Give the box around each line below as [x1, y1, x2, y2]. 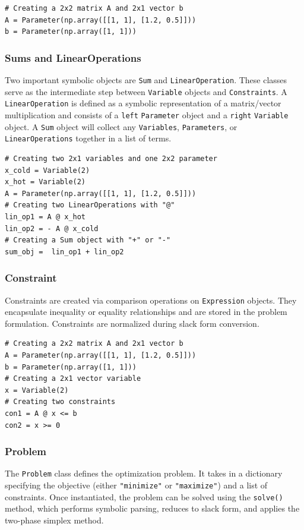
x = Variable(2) [5, 386, 69, 395]
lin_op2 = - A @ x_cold [5, 224, 99, 233]
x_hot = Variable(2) [5, 178, 86, 187]
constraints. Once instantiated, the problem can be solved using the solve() [5, 490, 283, 503]
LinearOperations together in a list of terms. [5, 132, 172, 144]
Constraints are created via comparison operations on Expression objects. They [5, 294, 297, 306]
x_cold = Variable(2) [5, 166, 90, 175]
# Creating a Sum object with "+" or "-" [5, 236, 171, 245]
